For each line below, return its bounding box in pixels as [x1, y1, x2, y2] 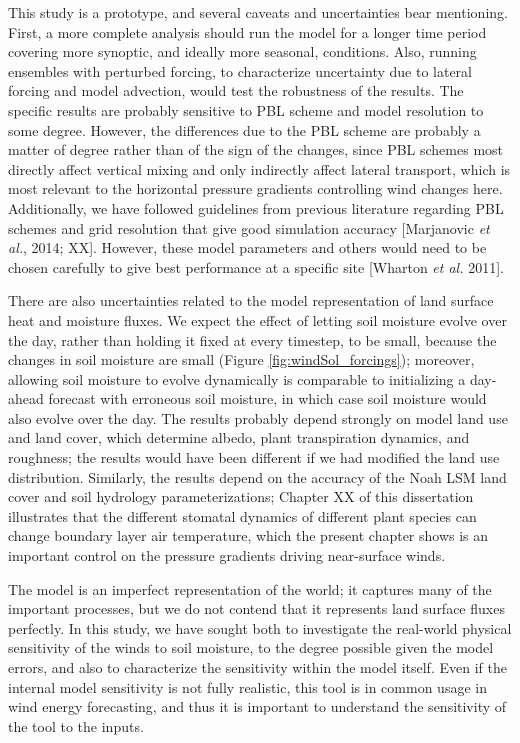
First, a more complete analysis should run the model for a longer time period [8, 21, 487, 42]
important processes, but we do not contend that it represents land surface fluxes [8, 598, 505, 619]
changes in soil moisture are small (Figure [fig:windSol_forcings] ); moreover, [8, 349, 475, 370]
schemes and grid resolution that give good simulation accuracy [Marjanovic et [8, 217, 490, 238]
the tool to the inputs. [8, 715, 144, 736]
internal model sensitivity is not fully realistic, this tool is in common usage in [8, 676, 487, 697]
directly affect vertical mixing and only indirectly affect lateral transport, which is [8, 158, 511, 179]
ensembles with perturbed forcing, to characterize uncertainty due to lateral [8, 60, 472, 81]
